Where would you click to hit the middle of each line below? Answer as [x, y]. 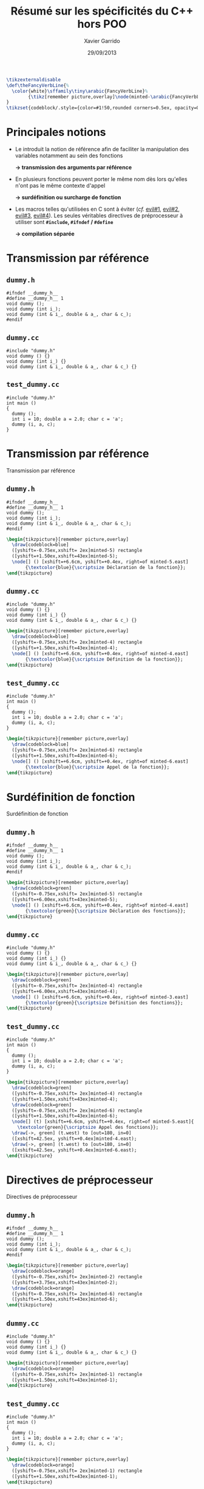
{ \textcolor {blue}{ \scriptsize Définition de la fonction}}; [104, 659]
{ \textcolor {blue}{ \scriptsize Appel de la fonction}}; [97, 767]
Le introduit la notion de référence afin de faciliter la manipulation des [102, 149]
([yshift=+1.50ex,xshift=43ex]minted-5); [65, 556]
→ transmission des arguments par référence [73, 168]
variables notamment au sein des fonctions [69, 155]
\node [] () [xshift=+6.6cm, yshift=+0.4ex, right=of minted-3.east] [100, 997]
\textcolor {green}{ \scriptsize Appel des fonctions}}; [88, 1128]
